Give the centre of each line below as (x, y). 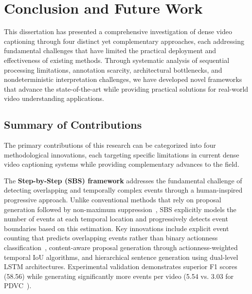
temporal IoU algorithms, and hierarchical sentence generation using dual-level (121, 257)
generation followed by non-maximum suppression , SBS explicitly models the (120, 209)
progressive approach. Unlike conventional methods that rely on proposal (113, 200)
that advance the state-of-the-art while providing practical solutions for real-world (126, 88)
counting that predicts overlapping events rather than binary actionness (111, 238)
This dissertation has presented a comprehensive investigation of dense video (118, 31)
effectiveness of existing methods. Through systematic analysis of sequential (117, 60)
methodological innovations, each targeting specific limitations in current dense (122, 154)
